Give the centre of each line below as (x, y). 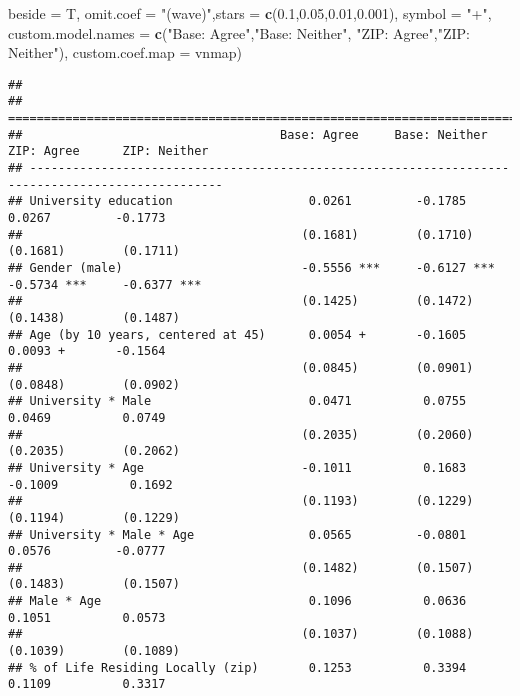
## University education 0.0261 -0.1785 (237, 201)
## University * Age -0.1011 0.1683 (237, 467)
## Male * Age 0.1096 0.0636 (237, 601)
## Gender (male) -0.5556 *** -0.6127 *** (251, 268)
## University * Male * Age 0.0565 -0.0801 (237, 534)
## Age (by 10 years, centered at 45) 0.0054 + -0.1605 (237, 334)
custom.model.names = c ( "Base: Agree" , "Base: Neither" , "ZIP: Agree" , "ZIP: (239, 32)
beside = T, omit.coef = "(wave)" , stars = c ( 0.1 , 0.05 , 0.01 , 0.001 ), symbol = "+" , (250, 13)
